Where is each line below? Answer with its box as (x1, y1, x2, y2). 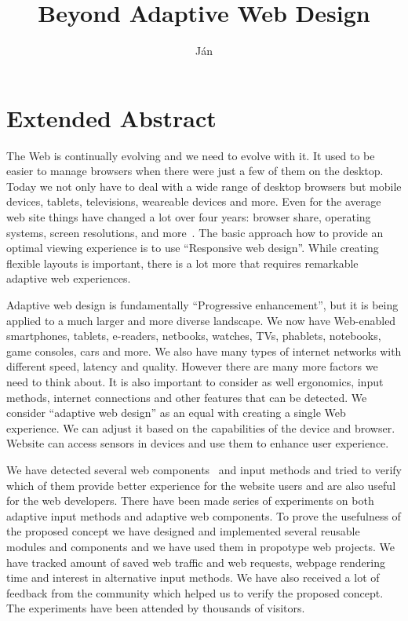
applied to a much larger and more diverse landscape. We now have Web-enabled (6, 312, 396, 328)
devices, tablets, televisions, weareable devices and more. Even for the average (6, 193, 381, 210)
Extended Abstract (6, 101, 217, 133)
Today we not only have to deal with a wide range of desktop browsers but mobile (6, 177, 402, 194)
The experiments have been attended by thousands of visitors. (6, 600, 305, 616)
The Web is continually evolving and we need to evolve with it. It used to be (6, 147, 375, 163)
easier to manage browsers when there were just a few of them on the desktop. (6, 163, 384, 179)
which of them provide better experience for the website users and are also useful (6, 477, 396, 493)
